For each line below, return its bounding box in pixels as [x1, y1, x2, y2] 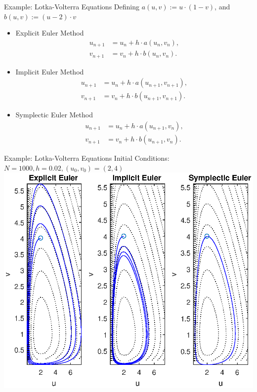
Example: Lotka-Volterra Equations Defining [4, 1, 139, 11]
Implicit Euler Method [15, 66, 84, 76]
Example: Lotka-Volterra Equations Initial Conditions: [4, 153, 170, 163]
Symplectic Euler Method [15, 109, 93, 120]
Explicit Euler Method [15, 28, 84, 38]
